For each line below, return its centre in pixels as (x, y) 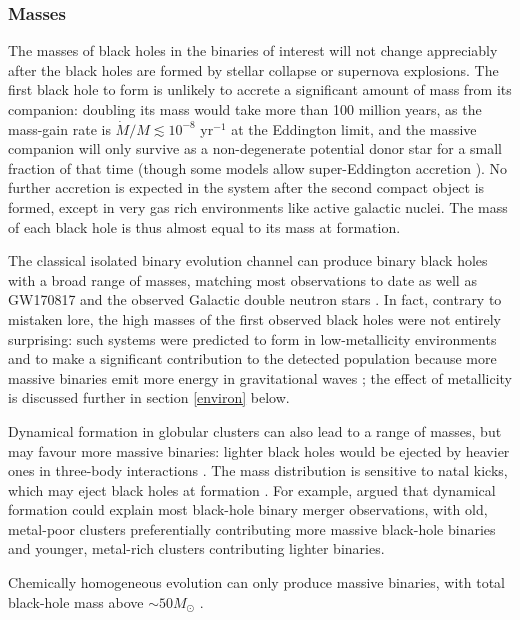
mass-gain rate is (59, 128)
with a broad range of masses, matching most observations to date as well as (242, 279)
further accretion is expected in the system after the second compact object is (246, 187)
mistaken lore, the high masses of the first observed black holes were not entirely (255, 318)
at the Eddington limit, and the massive (354, 128)
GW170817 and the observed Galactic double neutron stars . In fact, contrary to (255, 299)
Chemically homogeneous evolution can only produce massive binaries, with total (256, 582)
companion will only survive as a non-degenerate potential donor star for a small (255, 148)
